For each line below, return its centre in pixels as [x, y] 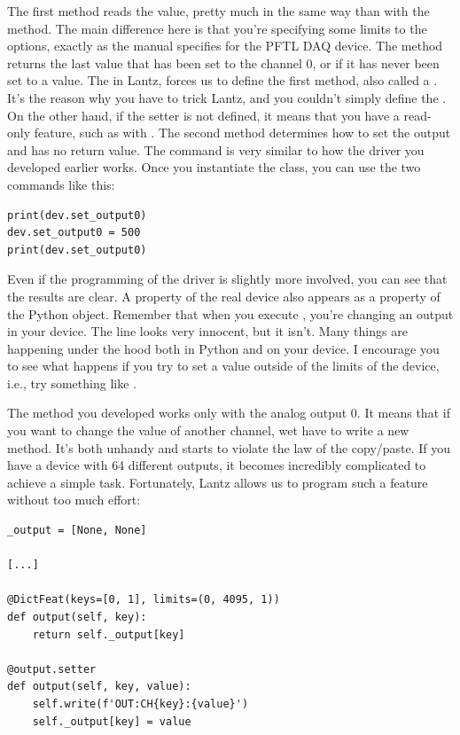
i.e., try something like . [72, 383]
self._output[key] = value [112, 721]
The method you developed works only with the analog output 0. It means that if [229, 413]
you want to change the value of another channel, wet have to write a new [208, 430]
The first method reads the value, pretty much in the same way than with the [218, 11]
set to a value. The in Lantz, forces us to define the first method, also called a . [222, 80]
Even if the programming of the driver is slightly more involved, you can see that [227, 279]
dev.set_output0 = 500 [74, 233]
